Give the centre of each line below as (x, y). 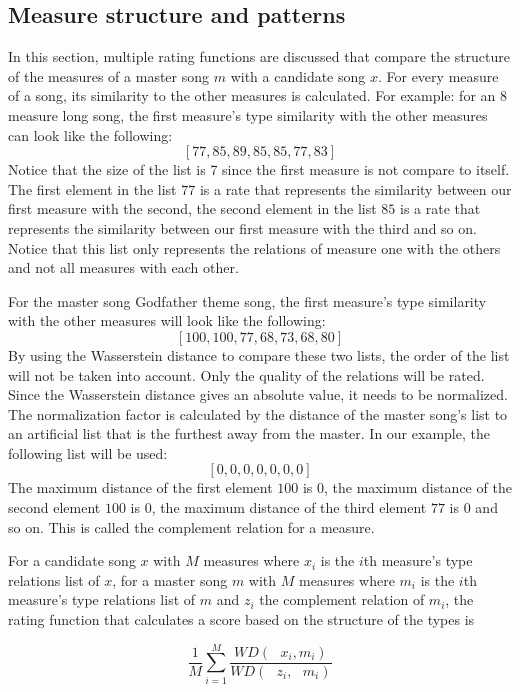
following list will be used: (88, 452)
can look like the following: (90, 134)
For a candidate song (72, 560)
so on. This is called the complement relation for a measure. (191, 526)
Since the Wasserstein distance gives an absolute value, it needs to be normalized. (258, 394)
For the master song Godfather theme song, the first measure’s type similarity (247, 300)
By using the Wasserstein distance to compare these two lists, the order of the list (259, 354)
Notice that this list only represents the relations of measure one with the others (254, 247)
